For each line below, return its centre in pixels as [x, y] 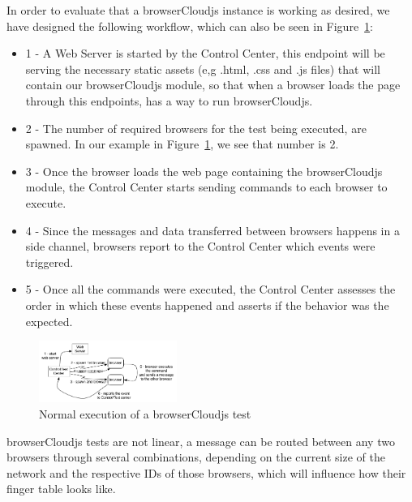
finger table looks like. [61, 489]
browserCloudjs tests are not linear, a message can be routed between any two [201, 441]
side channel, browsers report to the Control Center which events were [200, 246]
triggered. [49, 262]
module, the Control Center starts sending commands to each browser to [206, 187]
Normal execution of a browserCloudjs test [145, 413]
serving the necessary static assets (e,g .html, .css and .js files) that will [203, 69]
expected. [49, 321]
